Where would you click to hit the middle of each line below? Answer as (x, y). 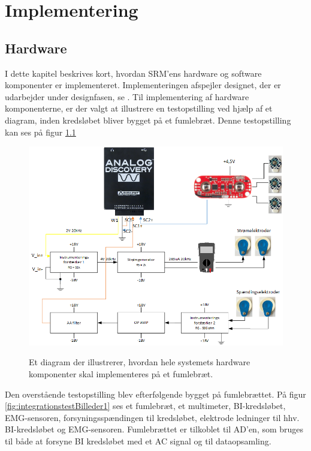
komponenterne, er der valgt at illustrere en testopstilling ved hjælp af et (139, 108)
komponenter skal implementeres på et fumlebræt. (121, 374)
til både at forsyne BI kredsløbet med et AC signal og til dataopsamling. (138, 441)
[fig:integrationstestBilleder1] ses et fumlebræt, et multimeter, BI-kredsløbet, (145, 406)
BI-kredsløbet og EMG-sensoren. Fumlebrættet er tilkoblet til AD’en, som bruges (154, 429)
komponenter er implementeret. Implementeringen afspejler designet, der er (143, 85)
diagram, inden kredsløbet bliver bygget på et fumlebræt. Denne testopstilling (148, 120)
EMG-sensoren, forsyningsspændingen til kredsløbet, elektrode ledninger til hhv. (152, 417)
